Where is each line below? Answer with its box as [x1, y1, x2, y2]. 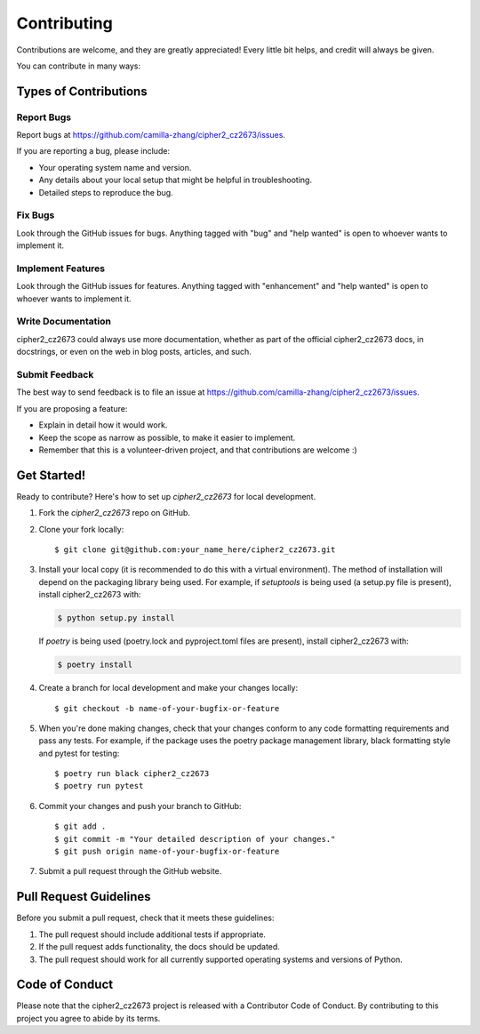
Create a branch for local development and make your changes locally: [38, 683, 298, 693]
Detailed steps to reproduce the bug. [38, 187, 173, 197]
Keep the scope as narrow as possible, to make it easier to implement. [38, 432, 296, 443]
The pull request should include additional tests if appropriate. [38, 929, 267, 940]
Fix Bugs [16, 209, 55, 221]
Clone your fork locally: [38, 524, 124, 534]
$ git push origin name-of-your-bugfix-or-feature [54, 846, 280, 857]
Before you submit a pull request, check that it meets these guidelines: [16, 912, 275, 924]
